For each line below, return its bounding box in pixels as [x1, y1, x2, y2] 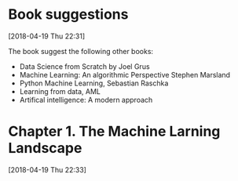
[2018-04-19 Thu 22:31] [8, 31, 85, 41]
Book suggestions [8, 5, 129, 24]
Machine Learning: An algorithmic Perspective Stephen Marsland [19, 70, 230, 79]
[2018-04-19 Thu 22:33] [8, 165, 86, 174]
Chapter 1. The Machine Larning [8, 123, 221, 140]
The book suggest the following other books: [8, 46, 154, 56]
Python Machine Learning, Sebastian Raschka [19, 78, 169, 88]
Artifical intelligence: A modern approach [19, 95, 153, 104]
